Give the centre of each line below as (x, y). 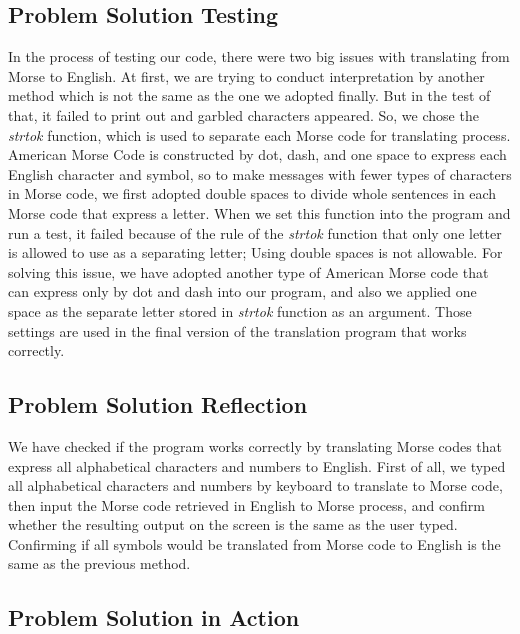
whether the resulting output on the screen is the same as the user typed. (233, 524)
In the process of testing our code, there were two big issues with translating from (259, 56)
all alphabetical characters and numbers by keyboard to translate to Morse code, (255, 485)
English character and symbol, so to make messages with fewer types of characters (260, 173)
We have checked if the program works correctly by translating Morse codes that (255, 445)
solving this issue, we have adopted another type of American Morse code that (248, 271)
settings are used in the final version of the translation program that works (237, 330)
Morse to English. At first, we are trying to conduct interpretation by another (246, 75)
